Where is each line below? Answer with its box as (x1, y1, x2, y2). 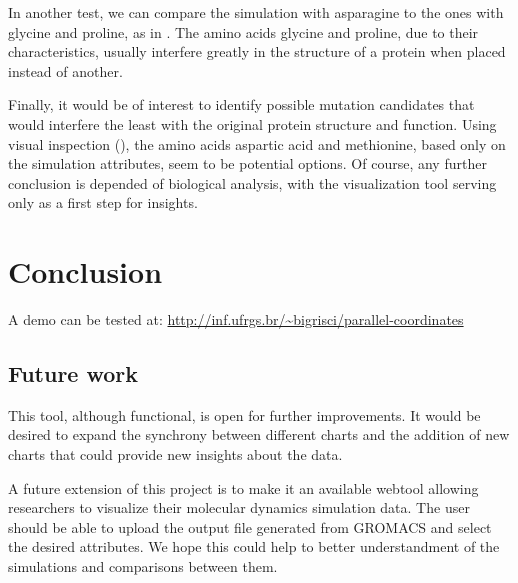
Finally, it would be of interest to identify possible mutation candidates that (8, 94, 475, 115)
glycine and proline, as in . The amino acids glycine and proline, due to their (8, 21, 479, 42)
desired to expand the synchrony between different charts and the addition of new (8, 424, 510, 445)
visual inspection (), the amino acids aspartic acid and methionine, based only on (8, 133, 506, 154)
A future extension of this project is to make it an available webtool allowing (8, 477, 479, 498)
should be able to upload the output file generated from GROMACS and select (8, 516, 492, 537)
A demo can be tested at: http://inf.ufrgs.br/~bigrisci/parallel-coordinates (8, 309, 464, 330)
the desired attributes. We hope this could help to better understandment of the (8, 536, 500, 557)
